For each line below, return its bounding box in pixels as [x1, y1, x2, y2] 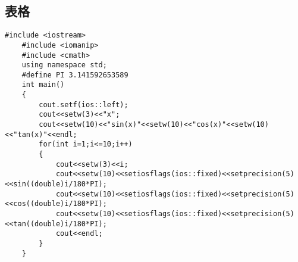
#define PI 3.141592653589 [21, 70, 128, 79]
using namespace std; [21, 61, 107, 70]
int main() [21, 80, 65, 89]
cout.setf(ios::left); [39, 100, 128, 109]
